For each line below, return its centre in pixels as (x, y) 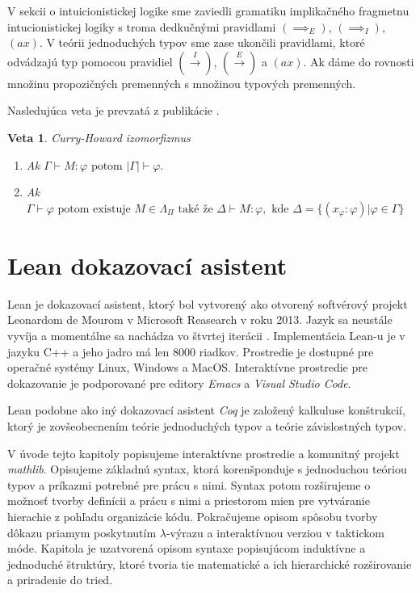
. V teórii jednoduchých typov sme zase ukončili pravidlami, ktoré (202, 42)
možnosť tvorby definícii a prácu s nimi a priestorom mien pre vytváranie (189, 500)
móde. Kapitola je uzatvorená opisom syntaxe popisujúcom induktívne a (187, 548)
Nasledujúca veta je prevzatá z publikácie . (113, 110)
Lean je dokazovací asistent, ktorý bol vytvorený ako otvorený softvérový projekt (208, 303)
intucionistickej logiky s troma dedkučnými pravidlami (142, 26)
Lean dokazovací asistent (147, 265)
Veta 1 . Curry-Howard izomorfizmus (99, 137)
